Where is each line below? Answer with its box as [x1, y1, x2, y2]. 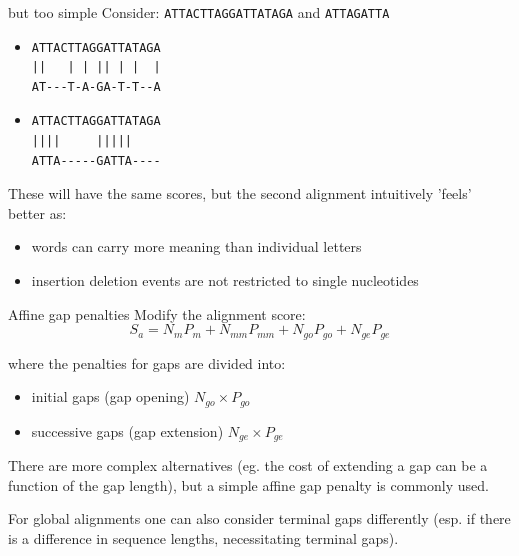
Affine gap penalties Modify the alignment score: [8, 303, 306, 324]
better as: [8, 202, 67, 223]
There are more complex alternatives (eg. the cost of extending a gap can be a [8, 455, 488, 476]
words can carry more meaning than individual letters [31, 236, 362, 257]
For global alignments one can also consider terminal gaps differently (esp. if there [8, 508, 511, 529]
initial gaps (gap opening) [31, 386, 190, 407]
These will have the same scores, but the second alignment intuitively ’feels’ [8, 183, 472, 204]
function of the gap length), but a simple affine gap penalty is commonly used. [8, 474, 489, 495]
